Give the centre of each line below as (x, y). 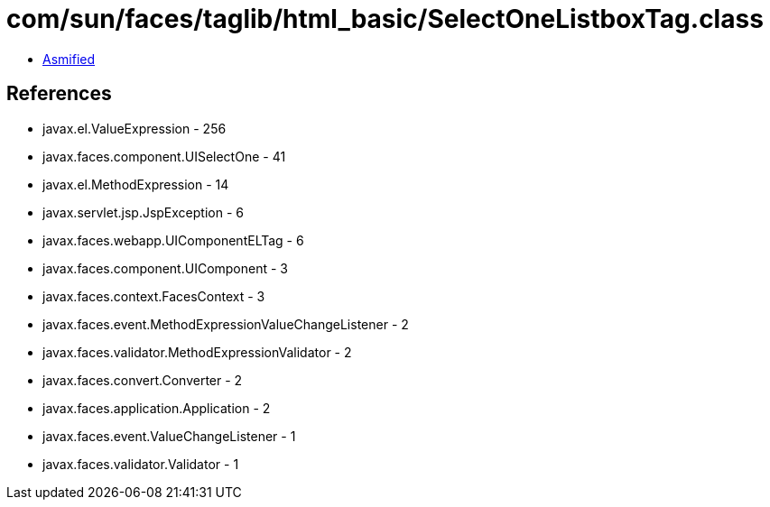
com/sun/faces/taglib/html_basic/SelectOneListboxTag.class (385, 19)
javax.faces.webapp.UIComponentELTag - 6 (173, 240)
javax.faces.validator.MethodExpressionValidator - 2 (197, 352)
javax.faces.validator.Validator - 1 (141, 464)
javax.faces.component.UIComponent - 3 (166, 268)
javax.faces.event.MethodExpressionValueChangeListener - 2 (226, 324)
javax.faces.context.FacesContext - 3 (154, 296)
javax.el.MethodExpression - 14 (136, 184)
